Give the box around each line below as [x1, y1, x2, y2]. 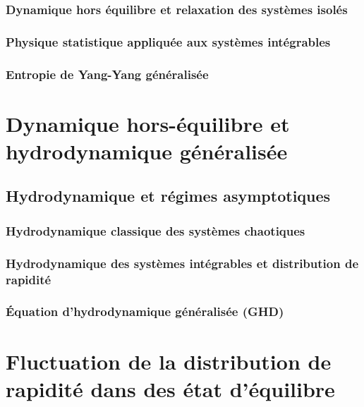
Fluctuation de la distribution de [6, 346, 332, 375]
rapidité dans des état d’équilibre [6, 374, 335, 403]
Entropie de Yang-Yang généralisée [6, 65, 209, 83]
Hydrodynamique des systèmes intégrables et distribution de [6, 254, 359, 272]
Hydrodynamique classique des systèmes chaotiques [6, 221, 305, 239]
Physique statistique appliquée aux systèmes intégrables [6, 32, 331, 50]
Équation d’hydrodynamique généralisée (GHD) [6, 303, 284, 320]
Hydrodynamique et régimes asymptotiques [6, 185, 331, 207]
